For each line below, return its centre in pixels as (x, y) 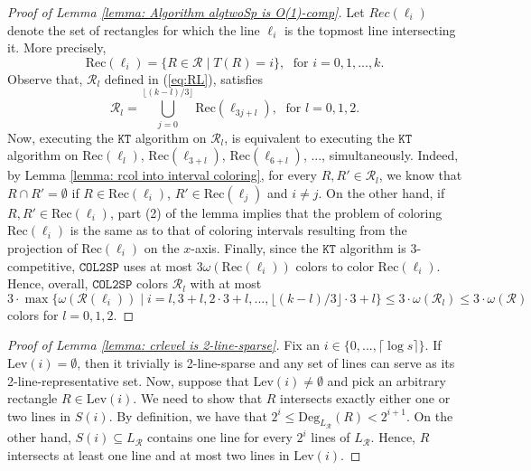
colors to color (335, 265)
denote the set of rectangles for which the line (134, 29)
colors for (33, 314)
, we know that (420, 175)
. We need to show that (198, 398)
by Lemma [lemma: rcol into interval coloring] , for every (163, 175)
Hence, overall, (48, 283)
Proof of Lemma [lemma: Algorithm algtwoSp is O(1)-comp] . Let (186, 12)
